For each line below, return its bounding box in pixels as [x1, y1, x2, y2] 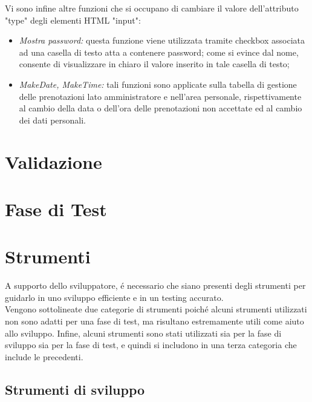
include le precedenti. [5, 350, 83, 363]
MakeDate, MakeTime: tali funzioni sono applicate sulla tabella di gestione [19, 77, 297, 90]
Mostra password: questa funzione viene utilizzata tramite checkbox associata [19, 34, 305, 47]
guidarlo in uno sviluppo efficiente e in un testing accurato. [5, 291, 224, 303]
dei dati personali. [19, 113, 86, 126]
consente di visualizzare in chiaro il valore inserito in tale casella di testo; [19, 58, 290, 70]
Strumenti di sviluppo [5, 380, 145, 398]
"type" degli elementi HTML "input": [5, 13, 141, 26]
